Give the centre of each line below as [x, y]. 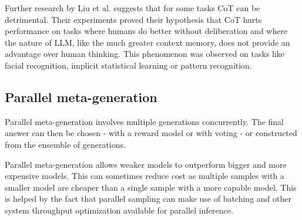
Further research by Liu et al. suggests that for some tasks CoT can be [132, 8]
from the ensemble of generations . [65, 144]
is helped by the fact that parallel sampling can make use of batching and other [148, 199]
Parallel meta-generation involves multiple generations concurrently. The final [145, 121]
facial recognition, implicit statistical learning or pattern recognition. [128, 65]
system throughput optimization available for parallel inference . [119, 210]
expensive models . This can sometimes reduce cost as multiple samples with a [145, 176]
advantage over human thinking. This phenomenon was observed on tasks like [145, 54]
